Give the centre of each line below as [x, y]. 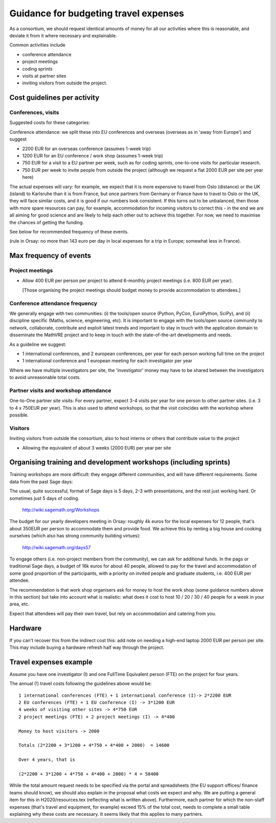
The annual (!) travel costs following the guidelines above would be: [80, 684]
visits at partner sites [44, 76]
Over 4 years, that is [47, 760]
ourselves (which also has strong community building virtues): [75, 536]
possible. [19, 415]
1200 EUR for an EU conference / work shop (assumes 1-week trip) [93, 156]
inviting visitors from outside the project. [65, 83]
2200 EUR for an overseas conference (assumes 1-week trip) [87, 149]
